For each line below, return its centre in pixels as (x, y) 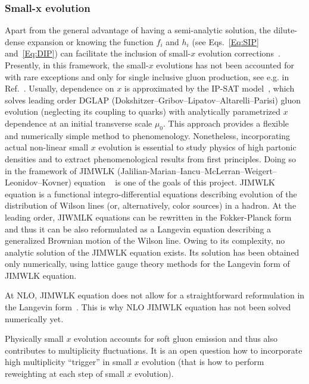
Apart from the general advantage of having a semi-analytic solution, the (138, 30)
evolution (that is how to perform (203, 362)
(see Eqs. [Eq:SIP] (225, 41)
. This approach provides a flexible (226, 123)
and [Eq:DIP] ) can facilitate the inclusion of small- (98, 53)
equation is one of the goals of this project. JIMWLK (174, 182)
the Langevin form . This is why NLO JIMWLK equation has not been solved (148, 307)
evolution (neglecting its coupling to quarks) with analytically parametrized (143, 111)
